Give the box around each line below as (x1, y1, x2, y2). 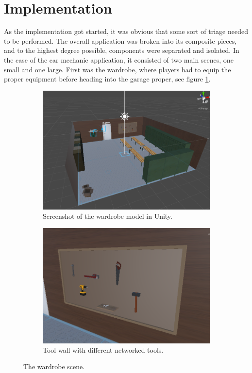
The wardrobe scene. (23, 361, 85, 371)
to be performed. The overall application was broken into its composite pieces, (4, 35, 237, 46)
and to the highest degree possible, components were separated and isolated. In (4, 45, 239, 55)
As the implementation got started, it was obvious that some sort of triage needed (4, 26, 248, 36)
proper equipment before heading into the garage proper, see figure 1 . (4, 74, 211, 84)
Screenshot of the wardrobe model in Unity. (43, 211, 172, 221)
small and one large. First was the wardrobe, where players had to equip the (4, 64, 231, 74)
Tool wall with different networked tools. (43, 345, 164, 355)
